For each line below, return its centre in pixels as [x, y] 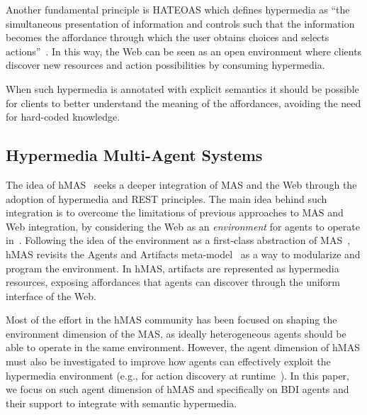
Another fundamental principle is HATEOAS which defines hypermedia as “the [178, 9]
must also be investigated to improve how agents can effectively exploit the [168, 361]
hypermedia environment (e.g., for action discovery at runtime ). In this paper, [177, 375]
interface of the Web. [51, 295]
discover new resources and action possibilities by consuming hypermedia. [165, 65]
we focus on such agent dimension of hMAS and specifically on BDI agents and [177, 389]
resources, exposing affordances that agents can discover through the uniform [173, 282]
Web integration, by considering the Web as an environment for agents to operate [183, 226]
